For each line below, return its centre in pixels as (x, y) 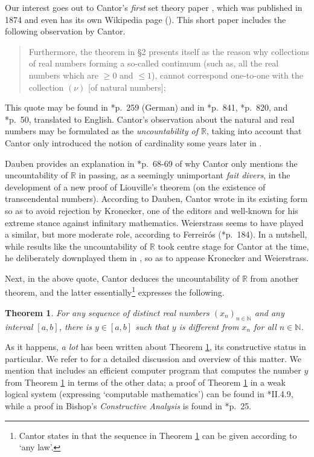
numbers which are (64, 75)
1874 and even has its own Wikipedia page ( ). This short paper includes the (146, 19)
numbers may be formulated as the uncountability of (101, 131)
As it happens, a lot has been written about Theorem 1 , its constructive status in (155, 347)
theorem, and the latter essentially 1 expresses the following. (115, 291)
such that (152, 326)
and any (269, 312)
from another (274, 278)
